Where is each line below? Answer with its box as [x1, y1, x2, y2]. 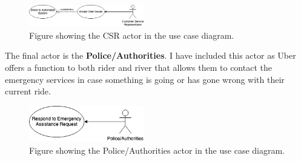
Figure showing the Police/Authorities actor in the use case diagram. [29, 143, 285, 156]
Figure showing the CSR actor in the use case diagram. [29, 28, 234, 41]
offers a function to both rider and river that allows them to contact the [5, 61, 272, 73]
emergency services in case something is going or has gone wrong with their [5, 73, 285, 85]
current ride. [5, 85, 51, 97]
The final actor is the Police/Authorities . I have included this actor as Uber [5, 49, 296, 62]
